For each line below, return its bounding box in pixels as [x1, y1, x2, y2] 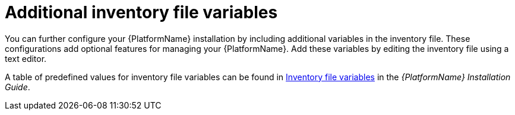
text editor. [5, 53, 47, 64]
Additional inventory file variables [5, 2, 278, 22]
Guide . [5, 81, 30, 92]
